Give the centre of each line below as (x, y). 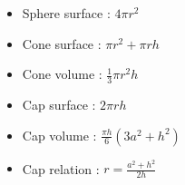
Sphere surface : (66, 13)
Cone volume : (62, 74)
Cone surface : (62, 43)
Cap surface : (59, 105)
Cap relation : (61, 168)
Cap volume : (59, 135)
